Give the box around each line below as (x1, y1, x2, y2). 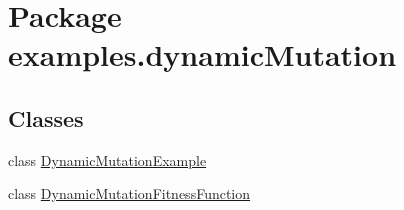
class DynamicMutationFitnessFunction (8, 183, 251, 204)
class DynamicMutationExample (8, 149, 207, 170)
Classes (8, 102, 84, 133)
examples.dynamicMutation (8, 34, 397, 75)
